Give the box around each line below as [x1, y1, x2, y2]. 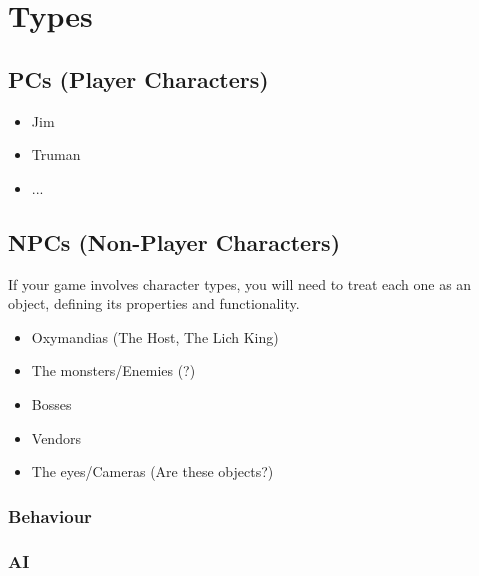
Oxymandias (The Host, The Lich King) [31, 326, 279, 347]
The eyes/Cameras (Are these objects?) [31, 461, 274, 482]
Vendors [31, 427, 81, 448]
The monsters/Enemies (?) [31, 360, 196, 381]
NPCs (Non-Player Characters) [8, 226, 341, 257]
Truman [31, 144, 81, 165]
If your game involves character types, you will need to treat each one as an [8, 273, 472, 294]
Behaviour [8, 503, 92, 528]
